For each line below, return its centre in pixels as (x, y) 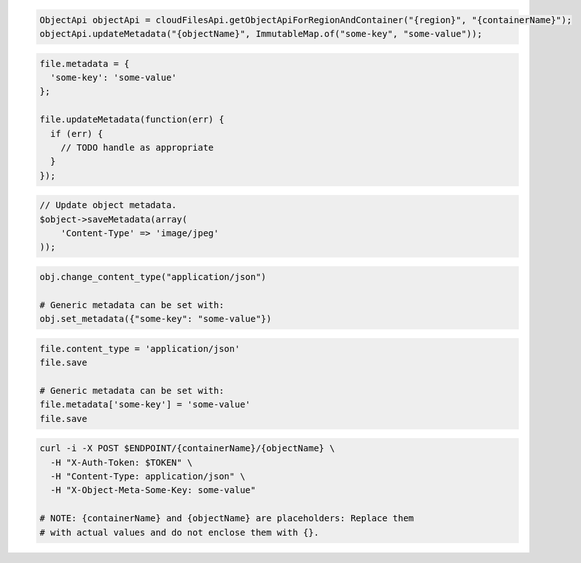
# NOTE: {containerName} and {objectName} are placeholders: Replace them (227, 518)
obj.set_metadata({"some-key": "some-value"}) (155, 319)
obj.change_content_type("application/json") (153, 277)
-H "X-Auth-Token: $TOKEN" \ (122, 462)
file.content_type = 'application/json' (139, 348)
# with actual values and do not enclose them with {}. (179, 532)
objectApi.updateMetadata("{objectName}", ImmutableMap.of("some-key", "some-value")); (261, 33)
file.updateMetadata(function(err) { (132, 119)
